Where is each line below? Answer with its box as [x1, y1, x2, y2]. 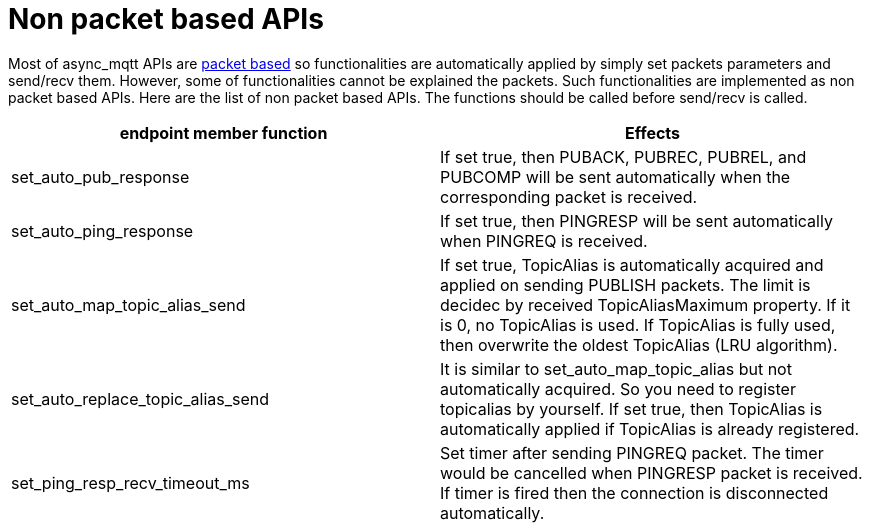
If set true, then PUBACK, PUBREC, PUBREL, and [440, 146, 807, 167]
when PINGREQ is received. [440, 230, 648, 251]
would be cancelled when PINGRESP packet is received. [440, 462, 863, 483]
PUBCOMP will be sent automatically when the [440, 166, 791, 187]
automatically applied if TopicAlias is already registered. [440, 418, 860, 439]
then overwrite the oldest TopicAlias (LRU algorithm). [440, 334, 838, 355]
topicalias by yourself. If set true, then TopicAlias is [440, 398, 823, 419]
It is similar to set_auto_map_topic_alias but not [440, 358, 792, 379]
